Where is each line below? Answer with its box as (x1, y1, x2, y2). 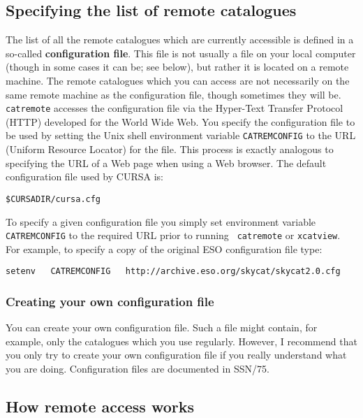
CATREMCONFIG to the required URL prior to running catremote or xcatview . (6, 228, 341, 243)
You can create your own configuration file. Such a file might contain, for (6, 320, 318, 335)
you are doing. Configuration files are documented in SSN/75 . (6, 361, 269, 376)
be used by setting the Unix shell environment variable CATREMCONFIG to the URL (6, 128, 356, 143)
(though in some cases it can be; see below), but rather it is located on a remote (6, 59, 349, 74)
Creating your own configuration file (6, 293, 214, 310)
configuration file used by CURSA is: (6, 169, 163, 184)
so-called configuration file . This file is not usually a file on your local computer (6, 45, 356, 60)
